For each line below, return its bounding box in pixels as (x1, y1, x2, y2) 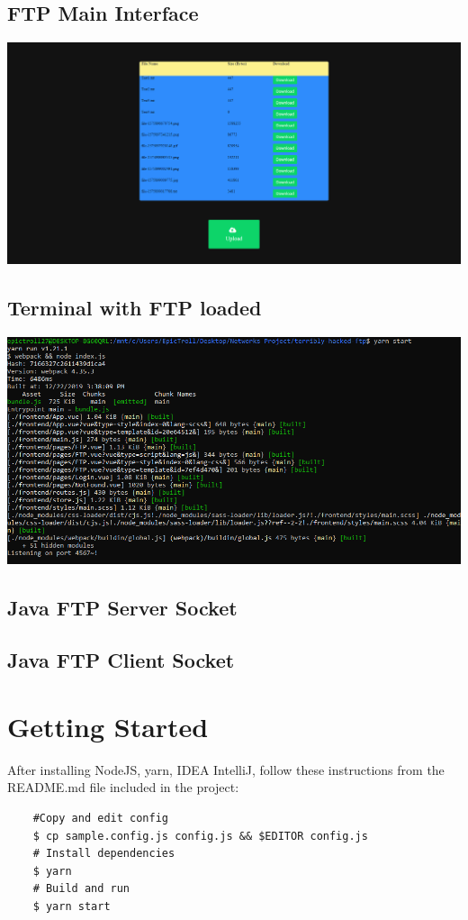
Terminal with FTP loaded (7, 293, 262, 321)
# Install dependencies (32, 847, 175, 861)
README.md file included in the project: (7, 778, 239, 797)
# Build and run (32, 882, 130, 896)
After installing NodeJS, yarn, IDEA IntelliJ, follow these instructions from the (7, 760, 445, 779)
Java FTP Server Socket (7, 593, 238, 621)
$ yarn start (32, 900, 111, 914)
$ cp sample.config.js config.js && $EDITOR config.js (32, 829, 368, 843)
